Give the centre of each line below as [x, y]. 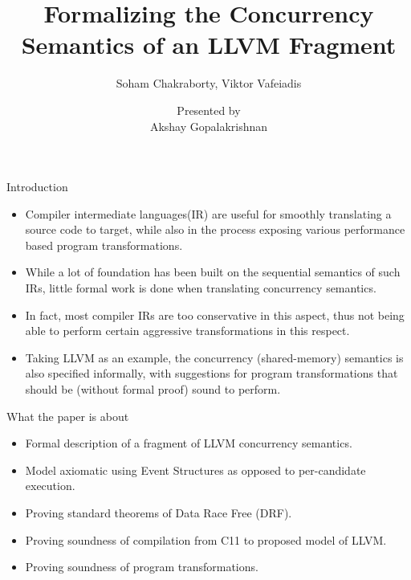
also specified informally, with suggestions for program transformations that [212, 373]
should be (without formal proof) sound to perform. [153, 389]
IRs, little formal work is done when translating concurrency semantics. [201, 288]
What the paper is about [68, 416]
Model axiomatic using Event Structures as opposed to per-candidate [195, 470]
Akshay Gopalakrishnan [209, 126]
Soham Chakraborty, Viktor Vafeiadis [209, 83]
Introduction [37, 187]
